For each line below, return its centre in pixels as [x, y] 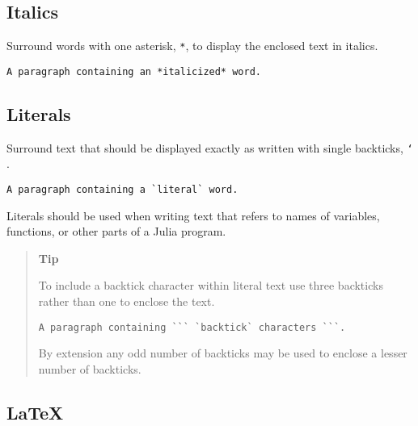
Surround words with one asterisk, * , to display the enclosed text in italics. [192, 46]
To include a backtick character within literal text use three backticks [211, 285]
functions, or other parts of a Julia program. [116, 231]
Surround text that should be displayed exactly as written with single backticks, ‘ [210, 147]
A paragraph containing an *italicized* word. [134, 71]
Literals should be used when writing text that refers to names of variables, [193, 215]
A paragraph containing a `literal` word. [122, 189]
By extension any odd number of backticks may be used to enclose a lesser [223, 353]
